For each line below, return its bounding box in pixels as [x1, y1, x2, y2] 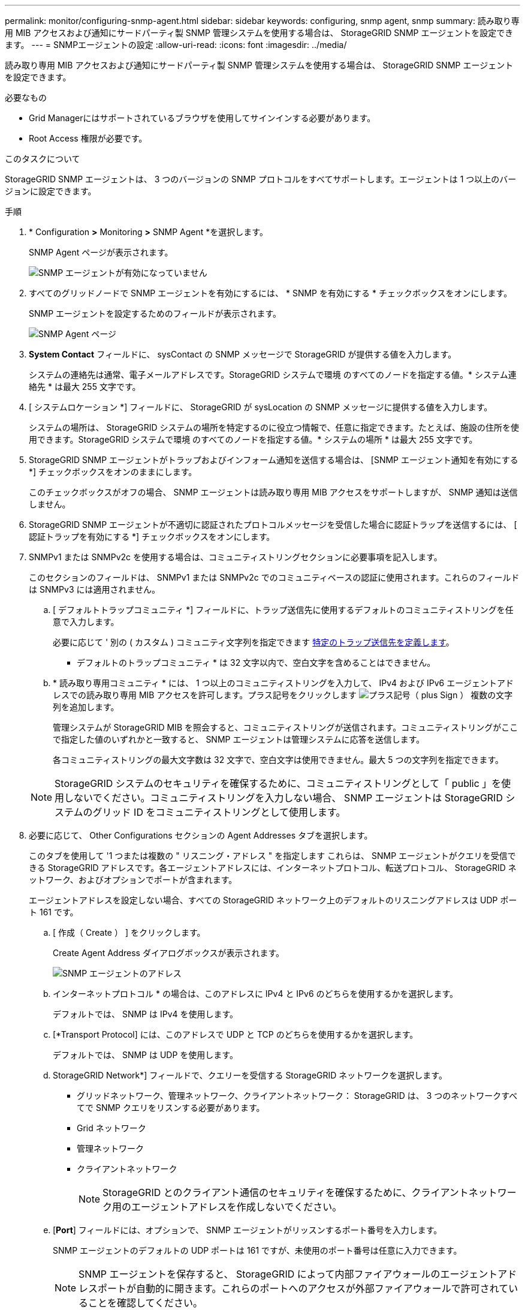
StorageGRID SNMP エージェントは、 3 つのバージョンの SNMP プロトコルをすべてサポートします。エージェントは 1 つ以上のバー [5, 174, 517, 184]
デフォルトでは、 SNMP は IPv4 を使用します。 [53, 1009, 239, 1019]
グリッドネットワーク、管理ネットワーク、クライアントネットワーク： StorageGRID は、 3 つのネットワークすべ [77, 1090, 518, 1101]
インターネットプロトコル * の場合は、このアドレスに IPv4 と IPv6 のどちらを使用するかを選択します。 [53, 988, 458, 999]
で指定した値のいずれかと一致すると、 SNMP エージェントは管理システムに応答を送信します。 [53, 734, 425, 744]
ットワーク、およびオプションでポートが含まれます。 [29, 875, 237, 885]
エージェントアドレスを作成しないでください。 [131, 1201, 342, 1213]
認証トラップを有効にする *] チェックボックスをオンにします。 [29, 531, 275, 542]
